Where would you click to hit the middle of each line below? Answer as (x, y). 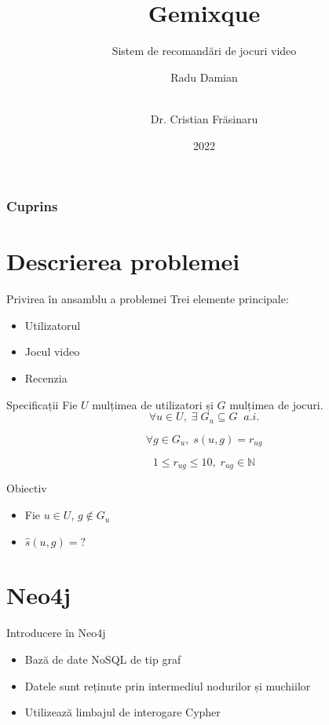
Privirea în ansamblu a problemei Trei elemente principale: (148, 299)
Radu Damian (204, 77)
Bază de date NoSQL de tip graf (103, 659)
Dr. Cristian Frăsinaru (204, 118)
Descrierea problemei (123, 261)
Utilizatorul (53, 325)
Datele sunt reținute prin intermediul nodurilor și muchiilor (168, 685)
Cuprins (32, 206)
